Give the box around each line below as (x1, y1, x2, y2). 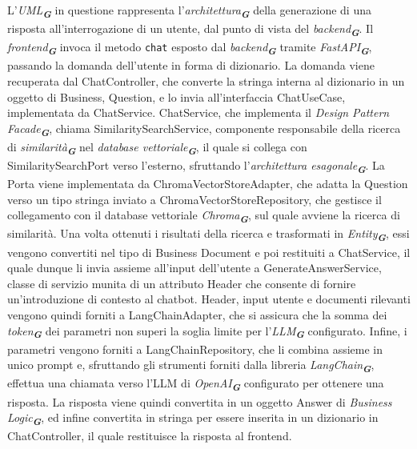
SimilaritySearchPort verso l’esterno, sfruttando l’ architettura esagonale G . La (7, 157, 385, 176)
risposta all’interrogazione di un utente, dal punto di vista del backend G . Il (7, 20, 374, 39)
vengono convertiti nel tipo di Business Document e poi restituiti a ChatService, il (7, 243, 411, 260)
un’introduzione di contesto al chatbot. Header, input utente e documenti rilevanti (7, 291, 411, 307)
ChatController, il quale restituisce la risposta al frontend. (7, 427, 292, 444)
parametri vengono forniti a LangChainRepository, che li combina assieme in (7, 340, 383, 357)
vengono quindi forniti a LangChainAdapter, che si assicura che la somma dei (7, 306, 387, 323)
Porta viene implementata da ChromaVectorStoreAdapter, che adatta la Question (7, 175, 408, 192)
